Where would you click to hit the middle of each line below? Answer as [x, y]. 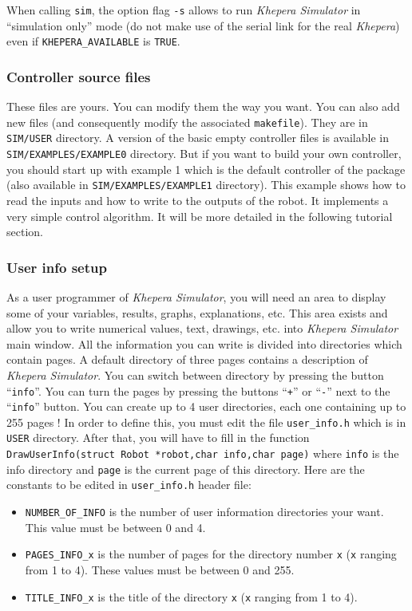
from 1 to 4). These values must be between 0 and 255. [160, 570]
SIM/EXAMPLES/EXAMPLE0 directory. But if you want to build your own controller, [204, 154]
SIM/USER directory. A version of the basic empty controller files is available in [198, 138]
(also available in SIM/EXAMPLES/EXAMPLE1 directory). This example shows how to [206, 185]
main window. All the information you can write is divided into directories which [204, 343]
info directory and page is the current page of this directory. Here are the [186, 469]
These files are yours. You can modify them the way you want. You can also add [203, 106]
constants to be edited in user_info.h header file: [129, 485]
